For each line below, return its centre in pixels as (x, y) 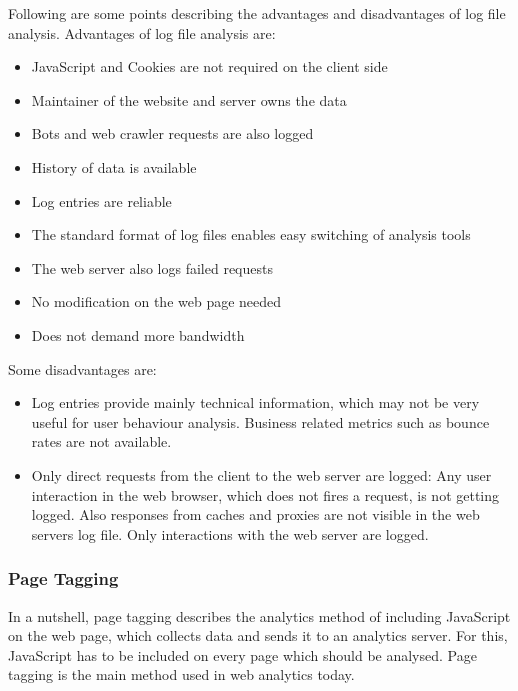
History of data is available (114, 166)
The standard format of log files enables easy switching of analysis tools (251, 234)
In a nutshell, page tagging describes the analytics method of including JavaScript (259, 615)
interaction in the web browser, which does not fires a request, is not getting (265, 494)
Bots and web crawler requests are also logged (172, 133)
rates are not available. (101, 441)
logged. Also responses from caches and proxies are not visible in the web (255, 514)
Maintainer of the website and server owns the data (189, 99)
